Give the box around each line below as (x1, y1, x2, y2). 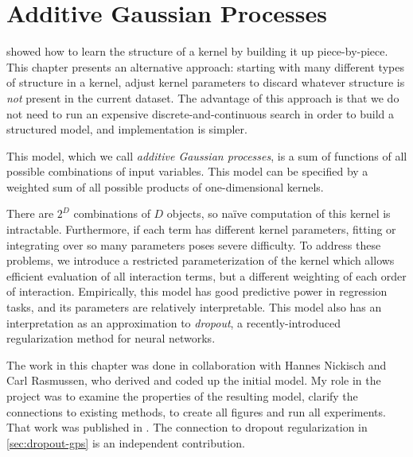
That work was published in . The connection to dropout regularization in (6, 419, 368, 436)
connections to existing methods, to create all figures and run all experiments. (6, 403, 386, 420)
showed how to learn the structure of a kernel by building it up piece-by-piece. (6, 43, 388, 60)
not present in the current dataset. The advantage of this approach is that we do (6, 89, 399, 106)
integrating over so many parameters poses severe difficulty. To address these (6, 236, 381, 253)
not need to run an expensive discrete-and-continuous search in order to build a (6, 105, 395, 122)
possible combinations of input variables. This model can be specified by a (6, 163, 368, 180)
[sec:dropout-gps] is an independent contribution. (6, 434, 245, 451)
